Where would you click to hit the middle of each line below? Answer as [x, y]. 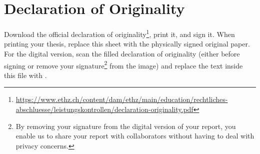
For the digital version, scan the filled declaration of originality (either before [122, 53]
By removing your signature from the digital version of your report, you [126, 126]
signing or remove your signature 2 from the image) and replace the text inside [123, 64]
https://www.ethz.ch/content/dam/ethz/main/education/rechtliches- [122, 99]
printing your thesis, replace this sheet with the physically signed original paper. [127, 44]
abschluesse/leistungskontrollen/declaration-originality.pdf [104, 109]
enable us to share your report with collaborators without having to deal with [135, 136]
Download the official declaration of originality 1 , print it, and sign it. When [119, 33]
